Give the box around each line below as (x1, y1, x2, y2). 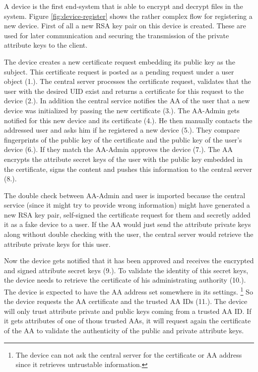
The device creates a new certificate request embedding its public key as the (4, 56, 235, 67)
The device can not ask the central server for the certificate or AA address (15, 349, 242, 360)
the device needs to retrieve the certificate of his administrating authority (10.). (4, 275, 246, 285)
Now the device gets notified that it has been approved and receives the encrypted (4, 255, 254, 266)
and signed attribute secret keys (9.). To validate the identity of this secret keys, (4, 265, 249, 275)
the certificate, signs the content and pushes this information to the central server (4, 163, 252, 174)
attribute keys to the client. (4, 40, 88, 50)
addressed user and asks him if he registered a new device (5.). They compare (4, 125, 240, 135)
